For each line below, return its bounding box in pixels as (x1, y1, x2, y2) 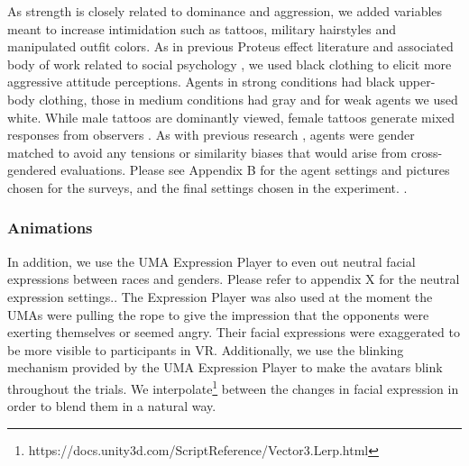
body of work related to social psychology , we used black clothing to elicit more (7, 54, 452, 73)
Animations (7, 216, 93, 239)
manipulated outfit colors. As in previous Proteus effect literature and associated (7, 37, 454, 56)
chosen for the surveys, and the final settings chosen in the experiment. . (7, 178, 408, 196)
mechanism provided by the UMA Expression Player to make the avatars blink (7, 358, 443, 377)
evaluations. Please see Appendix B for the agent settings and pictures (60, 160, 450, 179)
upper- (399, 72, 436, 91)
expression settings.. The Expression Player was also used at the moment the (7, 287, 433, 306)
